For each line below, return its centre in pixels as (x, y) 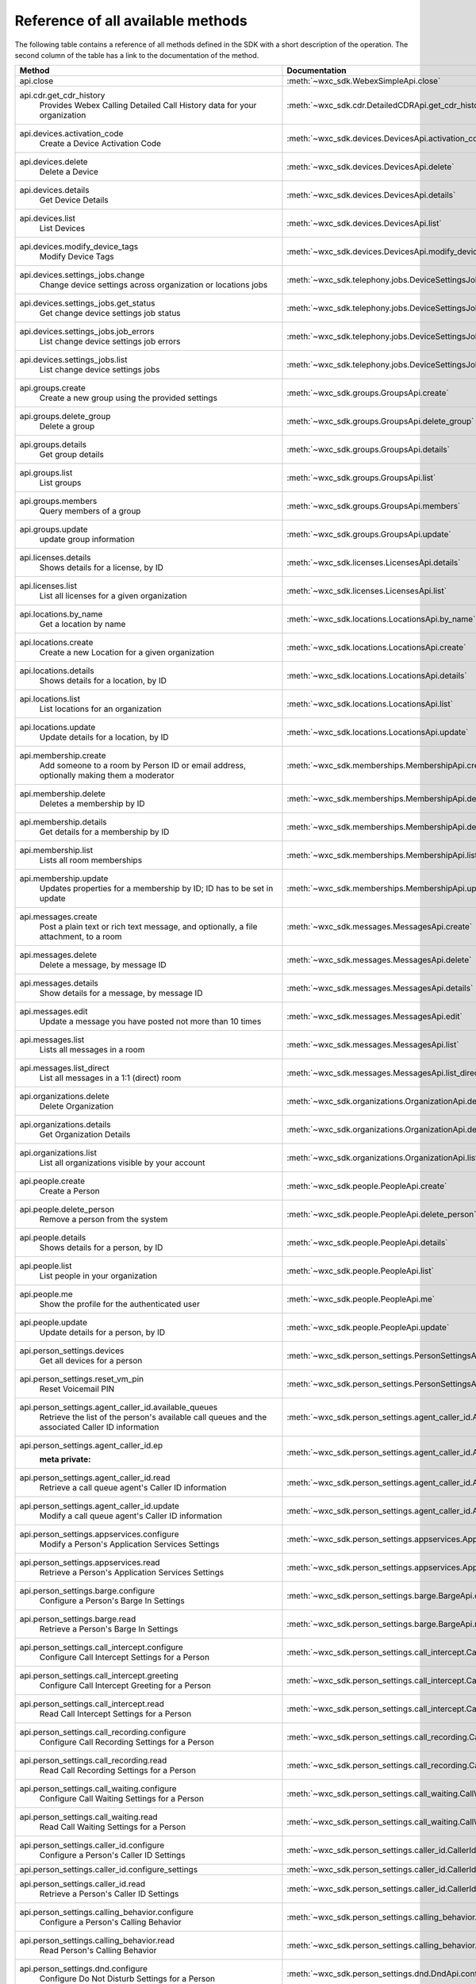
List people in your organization (98, 1276)
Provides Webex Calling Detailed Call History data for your (148, 106)
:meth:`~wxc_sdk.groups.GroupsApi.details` (368, 450)
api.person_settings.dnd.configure (84, 1969)
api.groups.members (58, 502)
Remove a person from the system (104, 1220)
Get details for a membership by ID (104, 832)
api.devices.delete (54, 162)
